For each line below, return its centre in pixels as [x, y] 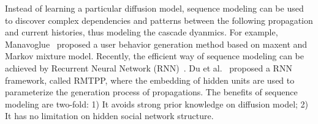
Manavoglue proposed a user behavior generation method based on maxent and [156, 44]
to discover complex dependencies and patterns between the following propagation [159, 20]
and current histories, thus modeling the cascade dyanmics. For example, [142, 32]
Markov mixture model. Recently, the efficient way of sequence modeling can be [154, 56]
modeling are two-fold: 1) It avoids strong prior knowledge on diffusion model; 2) [157, 104]
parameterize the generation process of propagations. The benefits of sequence [151, 92]
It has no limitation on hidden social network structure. [109, 116]
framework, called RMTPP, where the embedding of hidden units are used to [150, 80]
